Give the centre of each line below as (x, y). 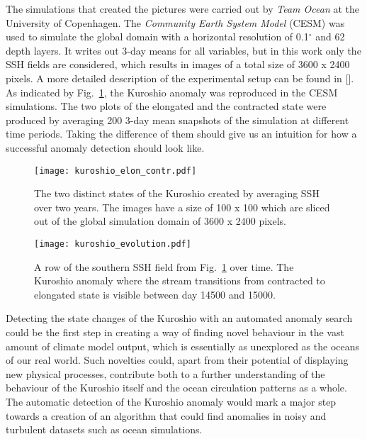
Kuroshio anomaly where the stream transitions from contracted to (180, 280)
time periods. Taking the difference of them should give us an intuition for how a (181, 134)
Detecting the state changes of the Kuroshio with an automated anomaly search (179, 318)
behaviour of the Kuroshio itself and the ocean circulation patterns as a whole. (176, 388)
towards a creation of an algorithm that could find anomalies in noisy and (166, 415)
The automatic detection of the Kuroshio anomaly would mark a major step (171, 401)
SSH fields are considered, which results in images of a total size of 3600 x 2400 (178, 64)
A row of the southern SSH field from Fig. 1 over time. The (164, 266)
